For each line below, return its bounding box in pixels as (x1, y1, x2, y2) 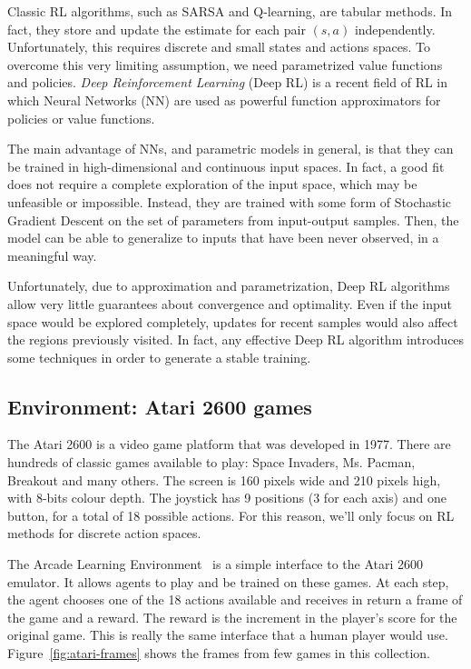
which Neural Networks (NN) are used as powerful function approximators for (7, 90, 441, 109)
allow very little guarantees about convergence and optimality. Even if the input (7, 294, 453, 313)
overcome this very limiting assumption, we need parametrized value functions (7, 55, 443, 74)
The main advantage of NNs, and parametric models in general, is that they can (7, 139, 454, 158)
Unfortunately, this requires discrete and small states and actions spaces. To (7, 37, 430, 56)
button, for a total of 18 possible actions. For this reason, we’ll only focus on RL (7, 505, 455, 524)
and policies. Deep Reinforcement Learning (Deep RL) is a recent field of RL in (7, 73, 448, 92)
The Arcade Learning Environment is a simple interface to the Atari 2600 (7, 554, 424, 574)
